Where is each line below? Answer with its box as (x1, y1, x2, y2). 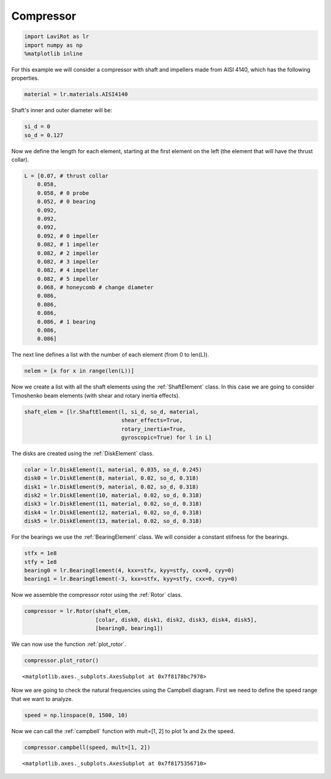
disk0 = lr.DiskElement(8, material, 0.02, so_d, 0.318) (24, 475, 199, 482)
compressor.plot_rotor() (24, 657, 99, 664)
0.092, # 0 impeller (37, 232, 99, 239)
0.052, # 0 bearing (37, 198, 96, 205)
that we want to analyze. (11, 695, 74, 702)
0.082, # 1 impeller (37, 241, 99, 248)
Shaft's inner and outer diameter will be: (11, 107, 113, 114)
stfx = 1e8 (24, 550, 57, 557)
